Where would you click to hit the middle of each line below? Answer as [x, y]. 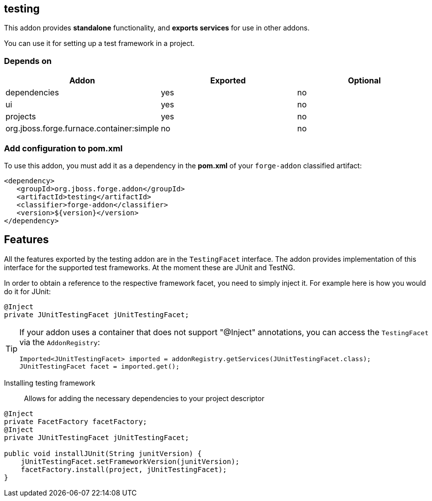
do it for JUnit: [27, 291]
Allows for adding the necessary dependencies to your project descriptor [144, 398]
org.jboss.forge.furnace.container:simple [82, 129]
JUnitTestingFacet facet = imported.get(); [100, 366]
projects [21, 117]
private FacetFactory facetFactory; [76, 421]
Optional [364, 81]
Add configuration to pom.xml [63, 148]
